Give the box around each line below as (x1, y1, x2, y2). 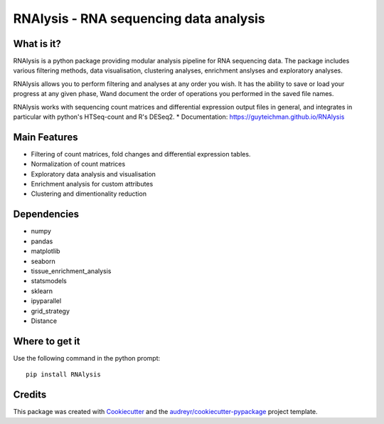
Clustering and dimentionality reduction (31, 189, 147, 198)
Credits (13, 388, 47, 401)
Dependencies (13, 208, 80, 221)
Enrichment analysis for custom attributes (31, 180, 154, 189)
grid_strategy (31, 307, 70, 315)
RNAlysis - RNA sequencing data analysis (13, 11, 266, 26)
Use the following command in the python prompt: (13, 354, 161, 362)
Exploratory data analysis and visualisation (31, 169, 156, 178)
